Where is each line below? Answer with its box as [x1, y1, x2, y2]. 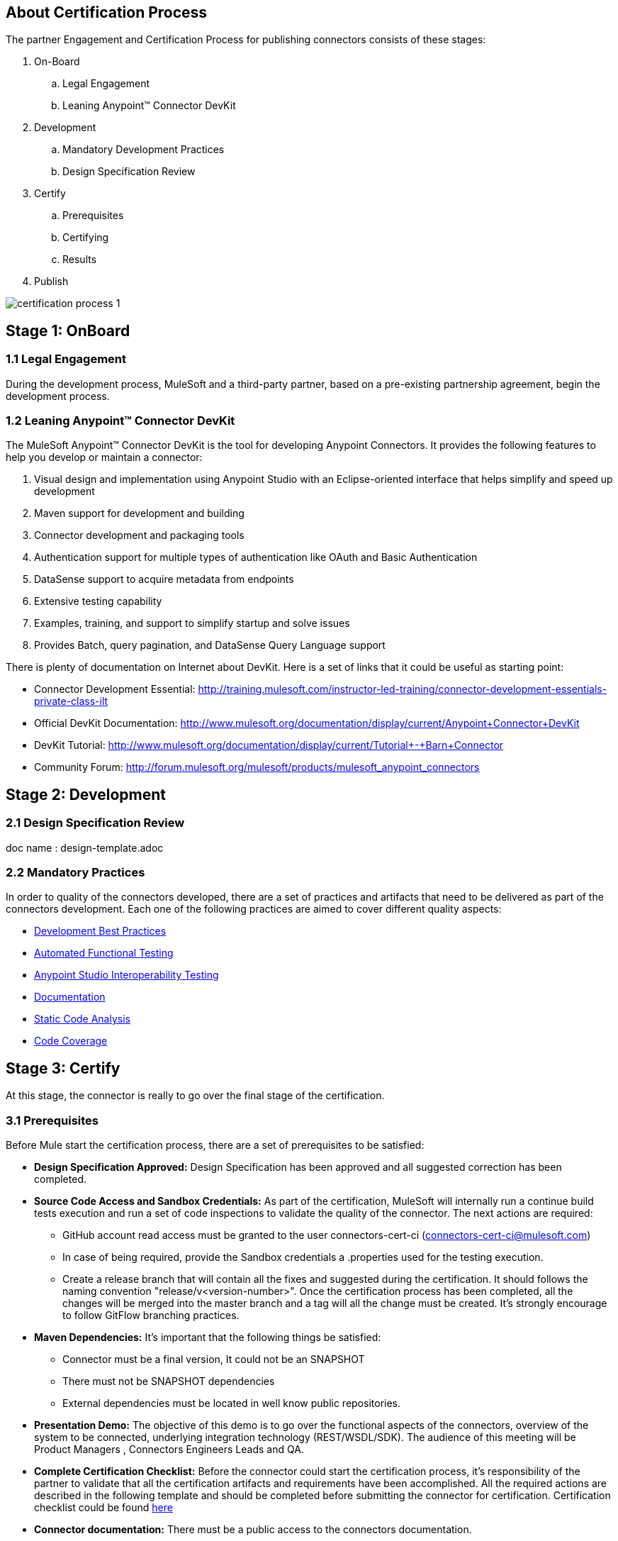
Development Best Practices [34, 925, 167, 938]
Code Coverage [34, 1035, 108, 1047]
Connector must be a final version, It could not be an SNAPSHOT [62, 1352, 365, 1365]
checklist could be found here [34, 1501, 173, 1513]
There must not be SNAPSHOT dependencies [62, 1374, 275, 1387]
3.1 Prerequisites [6, 1113, 99, 1128]
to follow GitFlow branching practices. [62, 1308, 240, 1321]
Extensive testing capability [34, 595, 162, 608]
